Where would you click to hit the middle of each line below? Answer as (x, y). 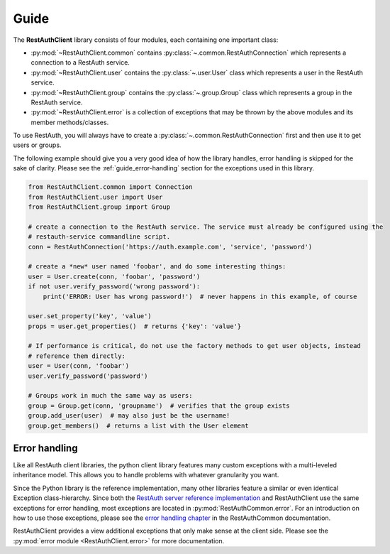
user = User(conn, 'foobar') (79, 366)
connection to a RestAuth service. (80, 63)
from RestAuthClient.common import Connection (110, 187)
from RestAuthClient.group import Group (99, 207)
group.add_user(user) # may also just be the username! (129, 416)
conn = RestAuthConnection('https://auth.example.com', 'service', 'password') (170, 246)
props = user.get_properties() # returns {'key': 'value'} (135, 326)
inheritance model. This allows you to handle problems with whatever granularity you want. (146, 475)
